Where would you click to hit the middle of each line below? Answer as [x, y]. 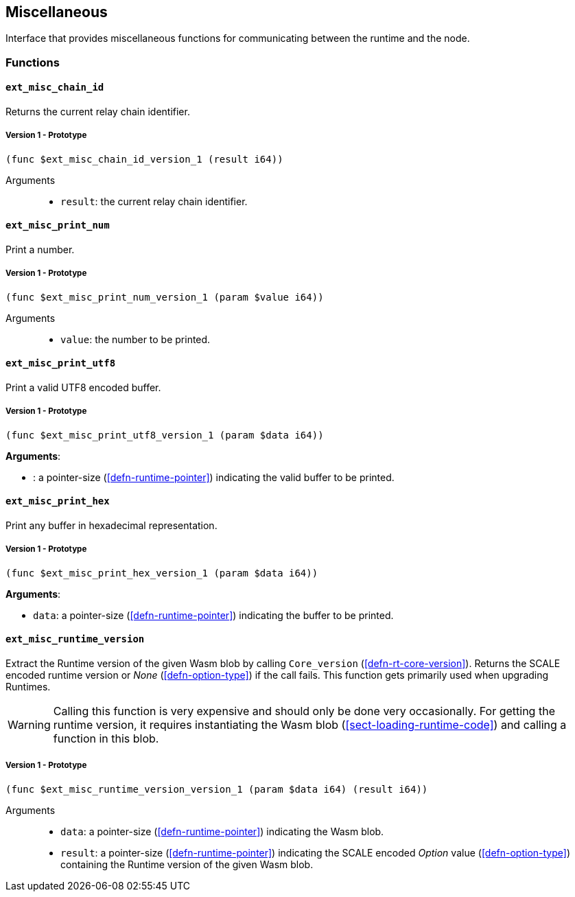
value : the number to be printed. [136, 339]
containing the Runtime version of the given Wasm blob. [187, 864]
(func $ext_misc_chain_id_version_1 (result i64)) [144, 159]
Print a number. [40, 250]
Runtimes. [28, 687]
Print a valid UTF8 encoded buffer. [83, 388]
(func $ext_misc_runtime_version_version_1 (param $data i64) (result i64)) [217, 789]
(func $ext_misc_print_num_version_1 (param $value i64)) [165, 297]
